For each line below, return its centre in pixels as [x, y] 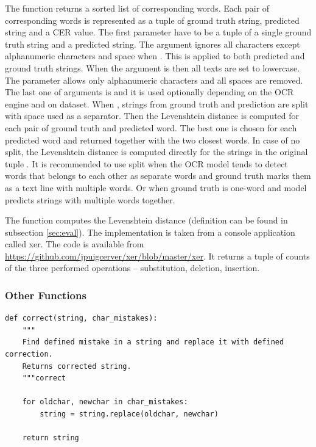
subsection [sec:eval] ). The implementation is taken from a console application [150, 232]
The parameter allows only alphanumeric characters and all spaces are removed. [154, 80]
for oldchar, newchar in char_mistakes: [105, 402]
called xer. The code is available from [75, 244]
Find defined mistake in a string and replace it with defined [153, 342]
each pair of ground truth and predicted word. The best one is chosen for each [151, 127]
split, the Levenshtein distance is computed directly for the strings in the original [156, 152]
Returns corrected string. [77, 366]
